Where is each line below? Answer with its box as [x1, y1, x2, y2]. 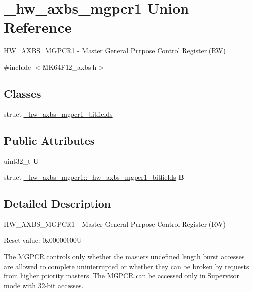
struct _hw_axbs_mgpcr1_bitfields [4, 108, 113, 119]
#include [4, 62, 31, 72]
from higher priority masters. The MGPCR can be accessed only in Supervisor [4, 271, 240, 281]
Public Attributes [4, 132, 95, 147]
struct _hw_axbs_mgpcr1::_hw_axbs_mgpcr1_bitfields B [4, 172, 184, 182]
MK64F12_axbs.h [42, 62, 97, 72]
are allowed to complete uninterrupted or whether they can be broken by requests [4, 261, 249, 271]
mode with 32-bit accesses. [4, 280, 84, 290]
